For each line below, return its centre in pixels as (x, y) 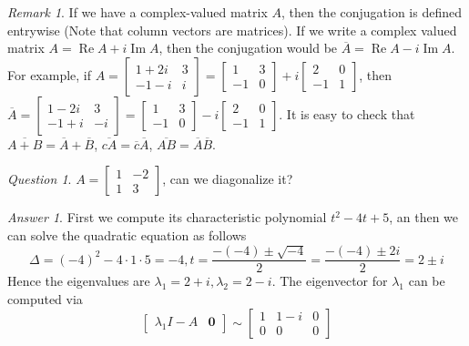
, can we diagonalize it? (228, 179)
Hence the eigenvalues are (79, 281)
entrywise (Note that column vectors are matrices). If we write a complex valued (232, 30)
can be (427, 281)
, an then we (424, 217)
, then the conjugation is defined (372, 12)
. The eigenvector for (330, 281)
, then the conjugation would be (248, 48)
